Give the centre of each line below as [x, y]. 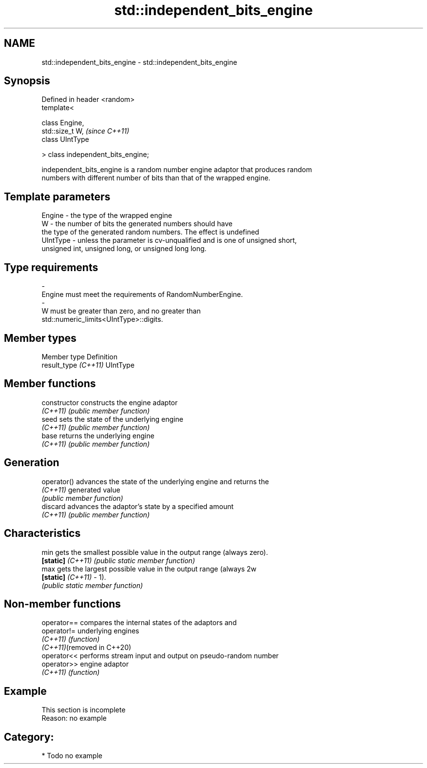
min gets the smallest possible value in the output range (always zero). [155, 552]
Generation [32, 463]
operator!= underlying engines [90, 631]
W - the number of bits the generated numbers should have [137, 224]
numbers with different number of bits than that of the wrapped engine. [156, 178]
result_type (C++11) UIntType [88, 365]
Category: [29, 737]
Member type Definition [79, 356]
